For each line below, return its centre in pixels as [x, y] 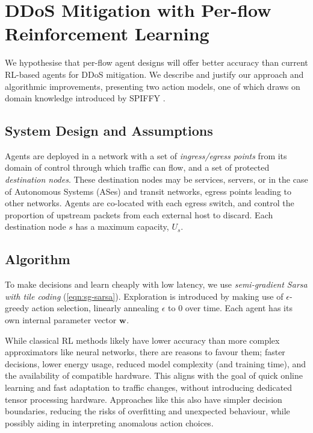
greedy [17, 308]
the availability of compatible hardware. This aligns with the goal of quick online [154, 375]
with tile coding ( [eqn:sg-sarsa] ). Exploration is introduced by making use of [144, 296]
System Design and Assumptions [109, 131]
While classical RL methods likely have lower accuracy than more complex [142, 340]
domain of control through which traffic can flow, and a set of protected [137, 167]
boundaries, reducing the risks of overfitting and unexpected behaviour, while [147, 411]
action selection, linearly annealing [95, 308]
